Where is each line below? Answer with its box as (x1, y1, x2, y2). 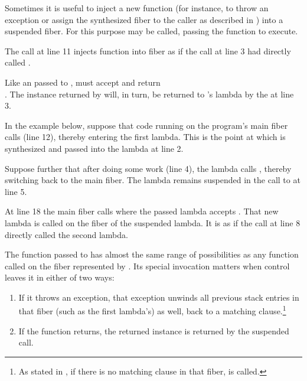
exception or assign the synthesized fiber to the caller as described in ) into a (5, 13, 283, 25)
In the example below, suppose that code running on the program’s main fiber (5, 119, 288, 131)
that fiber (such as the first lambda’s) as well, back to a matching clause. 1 (18, 303, 286, 317)
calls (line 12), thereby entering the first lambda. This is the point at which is (5, 131, 286, 143)
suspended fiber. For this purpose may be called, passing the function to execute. (5, 25, 298, 37)
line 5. (5, 185, 27, 197)
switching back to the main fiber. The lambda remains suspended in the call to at (5, 174, 301, 186)
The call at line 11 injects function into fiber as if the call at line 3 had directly (5, 44, 291, 57)
